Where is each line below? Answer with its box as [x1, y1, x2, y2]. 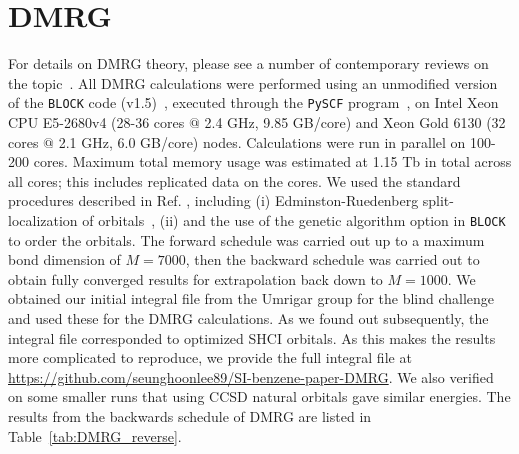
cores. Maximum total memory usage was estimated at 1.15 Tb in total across [33, 151, 512, 172]
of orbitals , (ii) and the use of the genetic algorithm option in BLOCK [82, 209, 506, 230]
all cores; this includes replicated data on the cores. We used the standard [8, 170, 461, 191]
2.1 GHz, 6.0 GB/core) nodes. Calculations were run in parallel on [58, 131, 466, 152]
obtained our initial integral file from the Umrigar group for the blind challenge [8, 288, 495, 309]
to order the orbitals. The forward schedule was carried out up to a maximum [8, 229, 485, 250]
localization [8, 209, 78, 230]
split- [422, 190, 454, 211]
